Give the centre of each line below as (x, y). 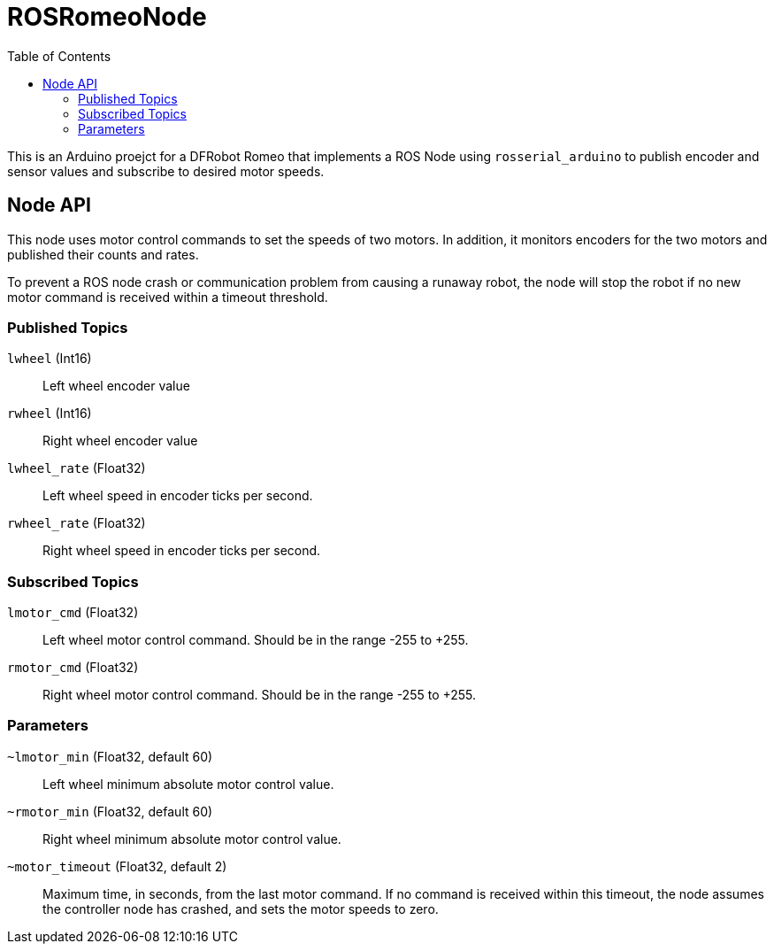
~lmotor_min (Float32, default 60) (110, 756)
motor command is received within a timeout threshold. (168, 297)
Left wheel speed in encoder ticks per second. (178, 496)
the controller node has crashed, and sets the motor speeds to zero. (241, 908)
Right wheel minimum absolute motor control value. (192, 839)
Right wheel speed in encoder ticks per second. (182, 551)
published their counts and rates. (103, 254)
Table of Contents (59, 56)
